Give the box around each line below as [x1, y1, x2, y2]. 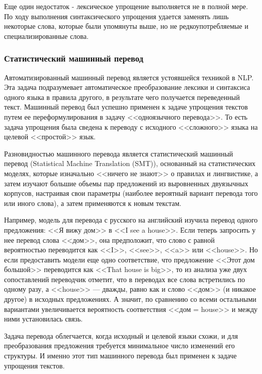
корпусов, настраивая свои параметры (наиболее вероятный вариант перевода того [4, 188, 258, 198]
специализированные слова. [4, 30, 89, 41]
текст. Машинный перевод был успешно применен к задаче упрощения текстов [4, 101, 248, 112]
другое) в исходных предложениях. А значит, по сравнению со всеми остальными [4, 294, 256, 304]
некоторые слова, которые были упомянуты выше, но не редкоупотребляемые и [4, 21, 248, 31]
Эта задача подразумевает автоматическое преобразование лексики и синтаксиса [4, 82, 250, 92]
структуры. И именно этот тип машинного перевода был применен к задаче [4, 350, 237, 361]
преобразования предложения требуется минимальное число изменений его [4, 340, 235, 351]
